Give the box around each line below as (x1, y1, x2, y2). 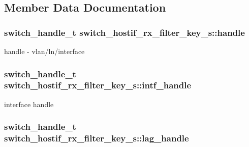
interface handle (4, 99, 54, 109)
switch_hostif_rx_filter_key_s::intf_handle (4, 79, 192, 91)
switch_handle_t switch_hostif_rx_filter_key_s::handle (4, 26, 245, 38)
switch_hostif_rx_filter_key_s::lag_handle (4, 132, 189, 144)
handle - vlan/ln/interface (4, 46, 85, 56)
